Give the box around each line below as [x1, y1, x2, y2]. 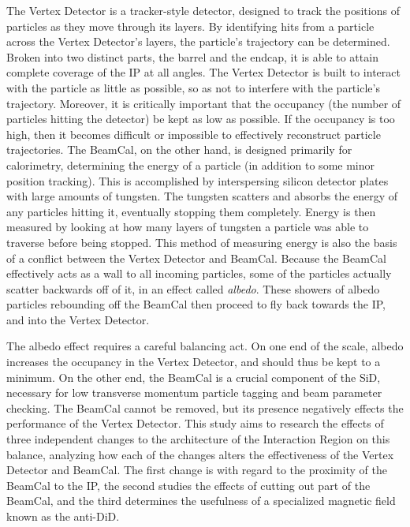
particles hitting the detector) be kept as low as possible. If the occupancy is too [6, 110, 395, 127]
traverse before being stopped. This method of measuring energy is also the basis [6, 234, 397, 250]
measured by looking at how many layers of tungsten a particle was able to [6, 219, 369, 235]
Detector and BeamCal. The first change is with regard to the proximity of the [6, 462, 387, 478]
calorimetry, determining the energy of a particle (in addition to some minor [6, 156, 375, 173]
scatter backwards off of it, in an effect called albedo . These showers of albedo [6, 280, 380, 297]
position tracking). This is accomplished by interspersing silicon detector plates [6, 172, 389, 189]
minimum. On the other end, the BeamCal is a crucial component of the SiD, [6, 368, 381, 385]
